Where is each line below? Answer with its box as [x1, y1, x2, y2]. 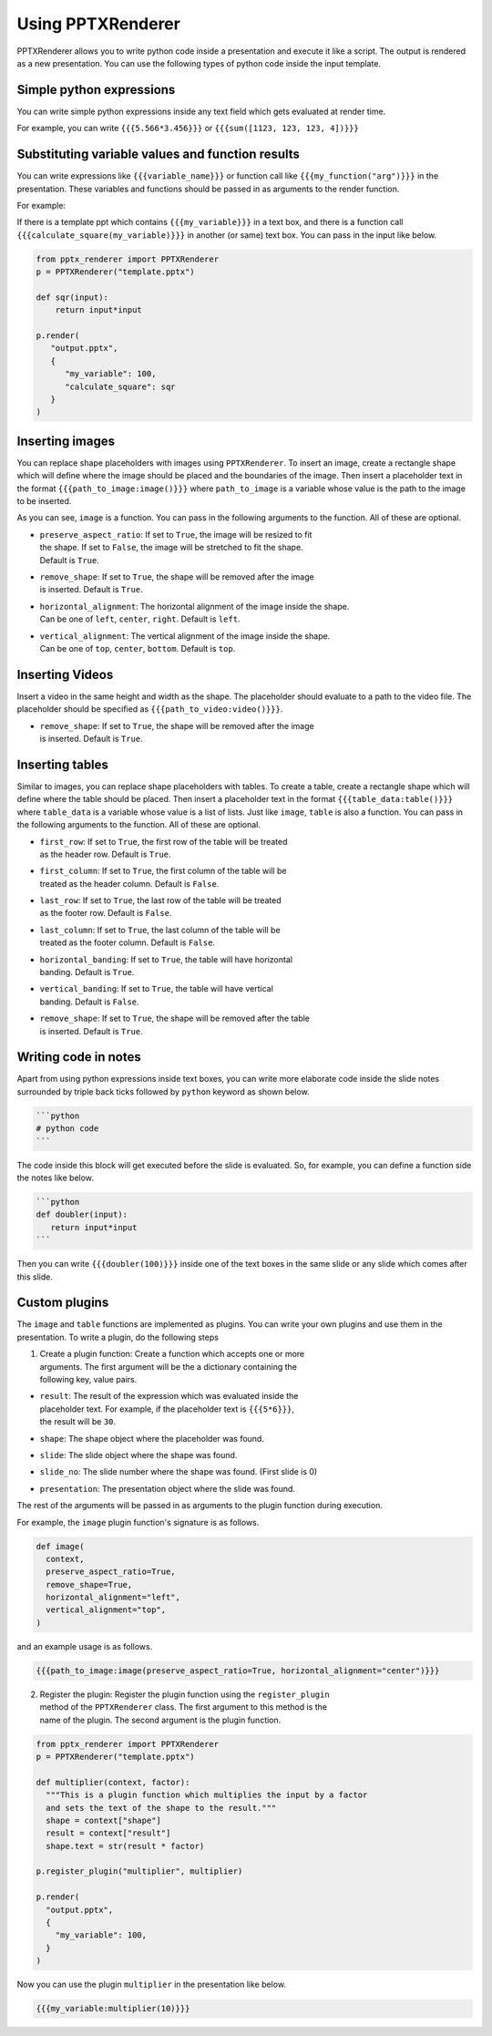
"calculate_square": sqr [65, 381, 177, 392]
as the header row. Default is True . [39, 848, 172, 859]
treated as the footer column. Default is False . [39, 937, 216, 948]
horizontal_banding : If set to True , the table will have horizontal [39, 953, 293, 965]
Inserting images [16, 433, 116, 448]
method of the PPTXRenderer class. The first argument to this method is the [39, 1702, 328, 1712]
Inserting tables [16, 756, 109, 772]
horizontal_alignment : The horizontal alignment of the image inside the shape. [39, 601, 350, 612]
